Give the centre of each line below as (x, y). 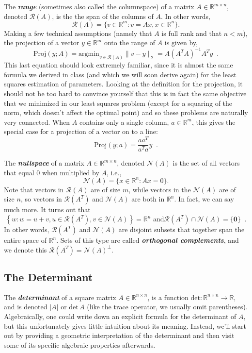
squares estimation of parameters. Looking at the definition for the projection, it (123, 84)
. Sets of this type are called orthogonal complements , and (148, 240)
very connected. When (37, 122)
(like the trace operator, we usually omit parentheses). (167, 307)
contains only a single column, (124, 122)
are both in (148, 199)
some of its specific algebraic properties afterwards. (80, 345)
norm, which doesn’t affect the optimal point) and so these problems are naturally (126, 112)
